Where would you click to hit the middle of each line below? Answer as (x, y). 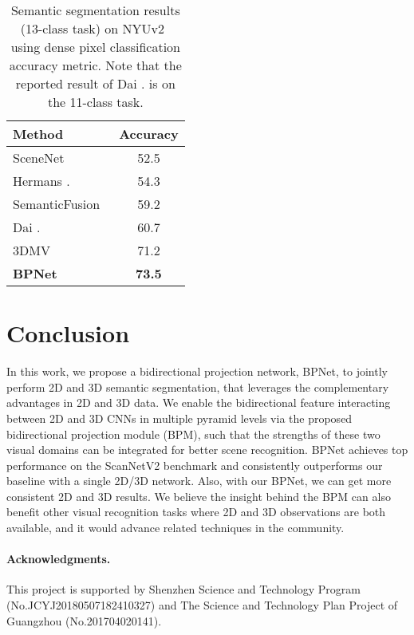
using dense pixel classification (95, 47)
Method (38, 134)
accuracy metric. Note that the (95, 65)
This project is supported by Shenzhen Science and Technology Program (183, 589)
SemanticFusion (57, 204)
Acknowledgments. (59, 559)
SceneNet (39, 158)
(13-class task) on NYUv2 (92, 28)
